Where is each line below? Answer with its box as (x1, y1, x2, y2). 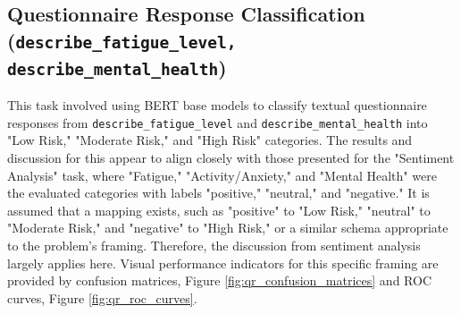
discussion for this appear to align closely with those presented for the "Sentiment (7, 148, 455, 166)
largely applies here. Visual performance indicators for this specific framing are (7, 253, 439, 272)
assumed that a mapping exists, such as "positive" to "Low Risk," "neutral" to (7, 200, 431, 219)
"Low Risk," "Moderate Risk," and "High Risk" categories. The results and (7, 131, 413, 149)
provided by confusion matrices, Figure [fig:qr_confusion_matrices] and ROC (7, 271, 432, 290)
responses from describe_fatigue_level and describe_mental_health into (7, 113, 428, 132)
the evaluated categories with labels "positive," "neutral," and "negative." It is (7, 183, 430, 202)
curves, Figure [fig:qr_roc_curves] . (7, 288, 197, 307)
